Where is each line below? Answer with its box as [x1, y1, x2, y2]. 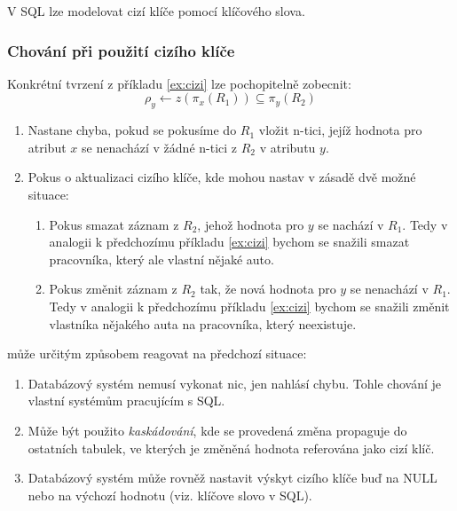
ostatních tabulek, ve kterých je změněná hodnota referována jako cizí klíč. [28, 438, 435, 457]
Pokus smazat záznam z [49, 215, 179, 233]
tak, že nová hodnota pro [200, 279, 336, 298]
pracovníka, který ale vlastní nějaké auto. [49, 249, 274, 268]
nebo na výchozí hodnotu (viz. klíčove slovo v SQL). [28, 485, 312, 504]
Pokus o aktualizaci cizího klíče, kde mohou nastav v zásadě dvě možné [28, 168, 416, 186]
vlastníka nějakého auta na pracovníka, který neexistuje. [49, 314, 357, 333]
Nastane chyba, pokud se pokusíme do [28, 121, 237, 139]
